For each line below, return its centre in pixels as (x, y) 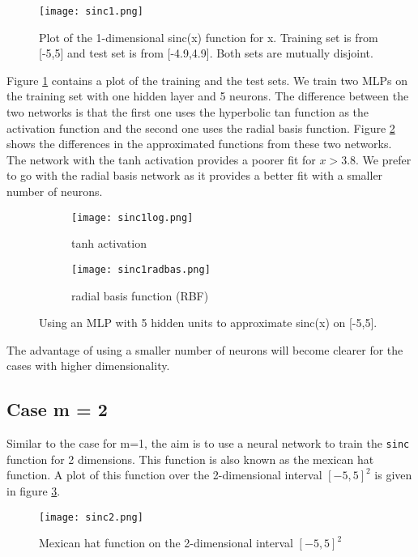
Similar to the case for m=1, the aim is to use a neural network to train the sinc (208, 443)
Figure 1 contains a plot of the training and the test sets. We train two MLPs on (207, 80)
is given (393, 475)
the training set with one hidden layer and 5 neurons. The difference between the (208, 96)
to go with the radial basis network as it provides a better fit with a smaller (195, 175)
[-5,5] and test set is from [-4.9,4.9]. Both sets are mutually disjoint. (206, 53)
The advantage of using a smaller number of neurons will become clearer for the (205, 349)
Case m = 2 (57, 409)
